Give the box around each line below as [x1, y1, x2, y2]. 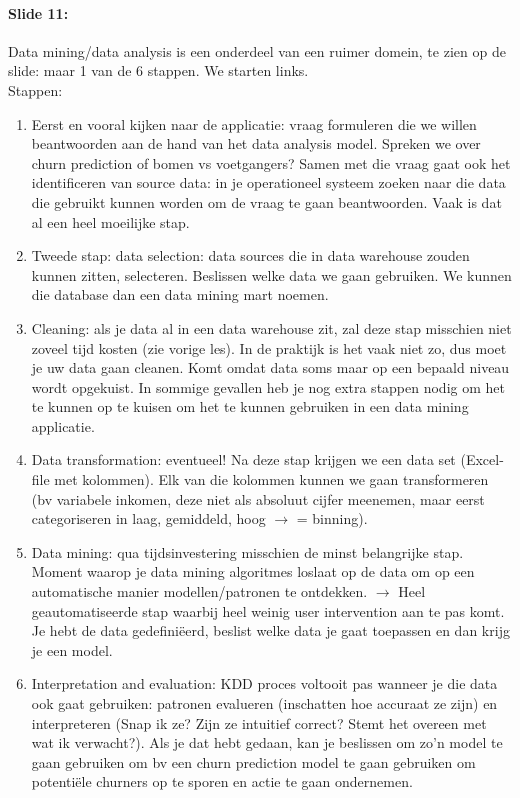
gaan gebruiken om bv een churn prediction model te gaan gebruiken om [31, 751, 476, 772]
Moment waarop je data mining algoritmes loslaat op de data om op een [31, 561, 475, 582]
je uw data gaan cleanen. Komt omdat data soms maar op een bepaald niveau [31, 357, 510, 378]
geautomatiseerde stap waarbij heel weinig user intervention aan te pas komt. [31, 600, 505, 621]
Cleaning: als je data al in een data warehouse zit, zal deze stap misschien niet [31, 317, 512, 338]
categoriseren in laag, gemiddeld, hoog [31, 508, 266, 529]
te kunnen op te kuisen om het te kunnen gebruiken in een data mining [31, 396, 469, 417]
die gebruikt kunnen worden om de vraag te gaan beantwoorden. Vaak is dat [31, 191, 502, 212]
